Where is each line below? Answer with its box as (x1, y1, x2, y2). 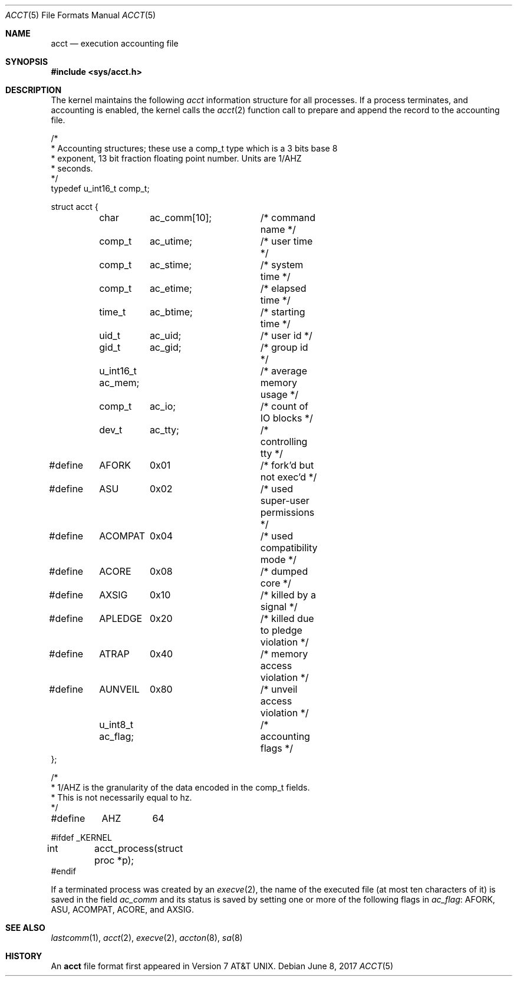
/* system (260, 259, 304, 271)
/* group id (260, 341, 308, 353)
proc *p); (94, 854, 134, 866)
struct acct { (51, 202, 98, 212)
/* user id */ (260, 330, 312, 341)
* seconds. (51, 163, 93, 173)
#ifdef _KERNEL (51, 832, 112, 842)
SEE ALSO (5, 923, 45, 933)
